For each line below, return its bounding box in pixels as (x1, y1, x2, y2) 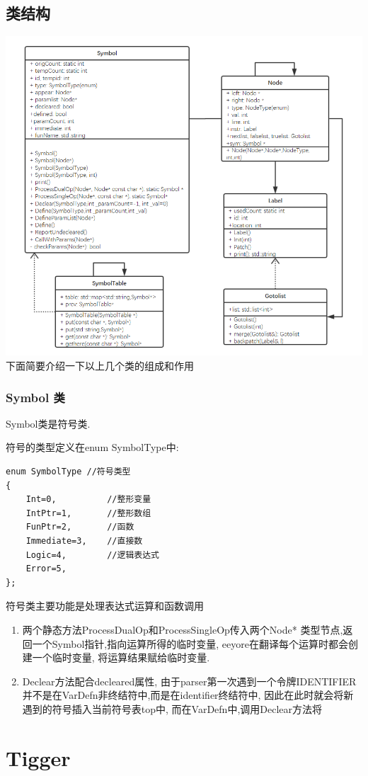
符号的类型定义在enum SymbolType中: (6, 440, 179, 455)
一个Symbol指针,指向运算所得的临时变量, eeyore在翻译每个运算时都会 (32, 636, 348, 651)
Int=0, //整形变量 (25, 494, 151, 505)
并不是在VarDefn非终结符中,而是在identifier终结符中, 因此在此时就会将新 (22, 687, 354, 702)
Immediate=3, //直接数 (25, 535, 143, 546)
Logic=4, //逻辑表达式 (25, 549, 159, 560)
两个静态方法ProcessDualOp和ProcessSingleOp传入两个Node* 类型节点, (22, 622, 343, 637)
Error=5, (25, 564, 67, 574)
